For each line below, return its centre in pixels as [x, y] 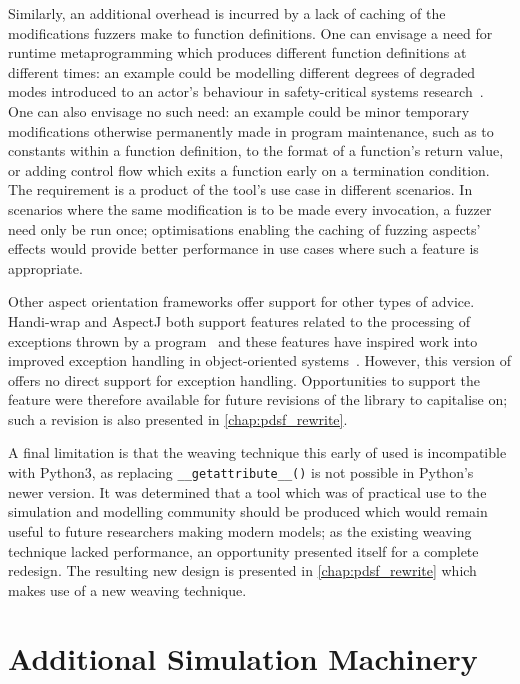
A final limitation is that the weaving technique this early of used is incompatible [257, 452]
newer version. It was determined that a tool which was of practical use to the [247, 491]
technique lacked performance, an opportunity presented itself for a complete [243, 550]
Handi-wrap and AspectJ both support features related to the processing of [239, 320]
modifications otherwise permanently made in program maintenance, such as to [251, 130]
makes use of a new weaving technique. [127, 589]
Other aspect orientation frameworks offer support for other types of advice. [241, 301]
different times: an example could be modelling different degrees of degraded [241, 71]
